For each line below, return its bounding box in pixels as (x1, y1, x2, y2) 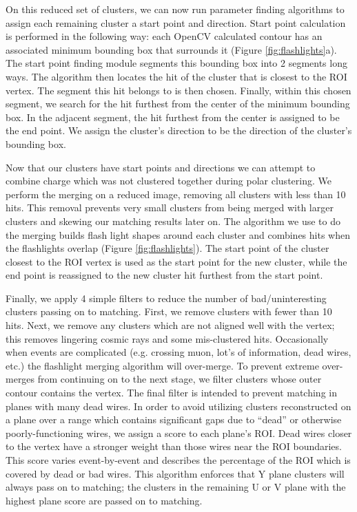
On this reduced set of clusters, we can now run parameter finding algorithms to (6, 2, 345, 16)
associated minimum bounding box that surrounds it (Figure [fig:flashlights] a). (6, 42, 337, 56)
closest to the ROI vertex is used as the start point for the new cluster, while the (6, 254, 347, 268)
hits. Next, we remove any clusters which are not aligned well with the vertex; (6, 318, 335, 332)
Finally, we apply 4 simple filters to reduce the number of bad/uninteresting (6, 290, 327, 305)
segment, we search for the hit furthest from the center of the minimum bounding (6, 96, 350, 111)
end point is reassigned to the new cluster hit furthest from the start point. (6, 268, 323, 282)
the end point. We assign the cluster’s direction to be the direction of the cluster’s (6, 123, 352, 138)
